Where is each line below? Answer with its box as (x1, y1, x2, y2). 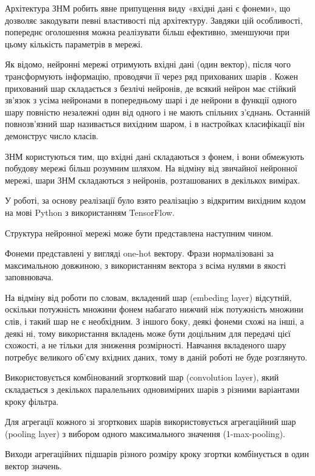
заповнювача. (5, 271, 54, 283)
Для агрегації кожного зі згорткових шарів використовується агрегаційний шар (5, 415, 296, 428)
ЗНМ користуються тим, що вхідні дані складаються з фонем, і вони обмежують (5, 150, 304, 162)
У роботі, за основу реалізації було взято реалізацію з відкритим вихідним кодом (5, 194, 306, 207)
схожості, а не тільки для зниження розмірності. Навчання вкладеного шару (5, 339, 286, 351)
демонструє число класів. (5, 129, 99, 142)
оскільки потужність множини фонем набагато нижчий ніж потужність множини (5, 303, 303, 316)
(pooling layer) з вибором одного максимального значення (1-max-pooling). (5, 427, 285, 440)
